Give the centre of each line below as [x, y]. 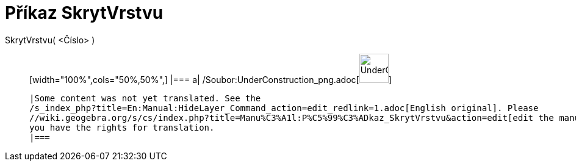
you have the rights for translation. [122, 127]
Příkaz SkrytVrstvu [84, 13]
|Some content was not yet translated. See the [145, 98]
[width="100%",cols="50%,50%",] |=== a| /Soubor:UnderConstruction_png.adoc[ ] [211, 79]
